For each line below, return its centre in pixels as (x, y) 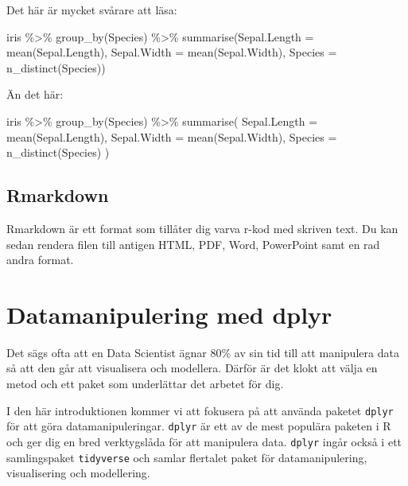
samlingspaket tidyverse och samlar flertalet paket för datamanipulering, (187, 457)
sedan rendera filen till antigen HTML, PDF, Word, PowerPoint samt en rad (193, 244)
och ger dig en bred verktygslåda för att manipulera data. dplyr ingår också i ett (204, 441)
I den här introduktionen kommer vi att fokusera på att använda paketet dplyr (200, 410)
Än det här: (35, 94)
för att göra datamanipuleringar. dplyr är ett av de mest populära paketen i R (199, 426)
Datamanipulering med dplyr (169, 314)
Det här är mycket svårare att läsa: (92, 10)
